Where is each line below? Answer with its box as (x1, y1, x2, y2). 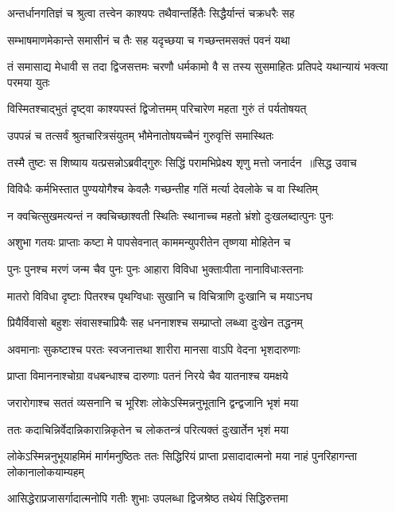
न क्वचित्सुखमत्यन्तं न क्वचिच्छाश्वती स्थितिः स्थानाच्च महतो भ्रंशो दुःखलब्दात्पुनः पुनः (7, 207, 334, 223)
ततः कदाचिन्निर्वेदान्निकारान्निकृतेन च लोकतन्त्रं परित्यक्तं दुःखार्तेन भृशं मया (7, 421, 289, 437)
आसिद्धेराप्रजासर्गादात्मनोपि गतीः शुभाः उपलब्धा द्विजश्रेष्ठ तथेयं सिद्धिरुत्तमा (7, 490, 289, 506)
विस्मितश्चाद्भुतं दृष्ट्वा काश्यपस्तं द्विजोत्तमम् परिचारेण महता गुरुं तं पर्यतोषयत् (7, 100, 307, 117)
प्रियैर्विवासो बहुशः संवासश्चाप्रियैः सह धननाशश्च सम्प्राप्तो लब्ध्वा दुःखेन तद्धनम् (7, 314, 303, 331)
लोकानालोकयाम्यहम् (7, 463, 84, 479)
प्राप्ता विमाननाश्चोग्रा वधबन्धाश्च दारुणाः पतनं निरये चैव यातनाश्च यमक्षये (7, 367, 289, 384)
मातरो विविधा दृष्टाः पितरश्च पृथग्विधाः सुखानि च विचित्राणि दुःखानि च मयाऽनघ (7, 287, 312, 304)
